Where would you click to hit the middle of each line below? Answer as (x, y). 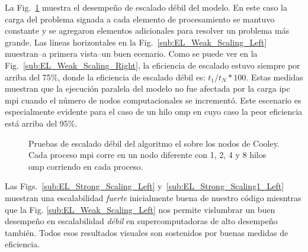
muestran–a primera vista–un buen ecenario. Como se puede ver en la (131, 54)
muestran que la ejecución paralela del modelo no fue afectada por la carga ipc (147, 88)
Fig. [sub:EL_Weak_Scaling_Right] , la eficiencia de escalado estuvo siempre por (153, 65)
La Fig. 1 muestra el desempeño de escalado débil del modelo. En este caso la (146, 7)
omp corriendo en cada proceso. (86, 166)
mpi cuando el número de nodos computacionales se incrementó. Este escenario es (153, 100)
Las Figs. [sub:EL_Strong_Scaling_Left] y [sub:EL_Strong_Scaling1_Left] (145, 186)
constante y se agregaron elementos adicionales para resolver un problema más (147, 30)
